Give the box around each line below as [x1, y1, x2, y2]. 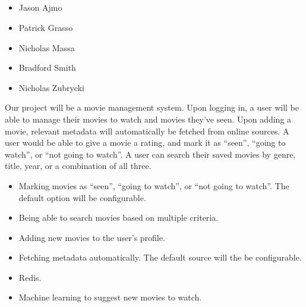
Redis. [18, 271, 42, 283]
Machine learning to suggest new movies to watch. [18, 291, 202, 303]
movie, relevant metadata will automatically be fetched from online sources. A [5, 124, 289, 137]
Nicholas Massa [18, 41, 75, 54]
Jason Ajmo [18, 1, 62, 14]
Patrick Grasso [18, 21, 73, 33]
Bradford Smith [18, 61, 76, 74]
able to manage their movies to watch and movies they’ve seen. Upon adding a [5, 112, 292, 125]
